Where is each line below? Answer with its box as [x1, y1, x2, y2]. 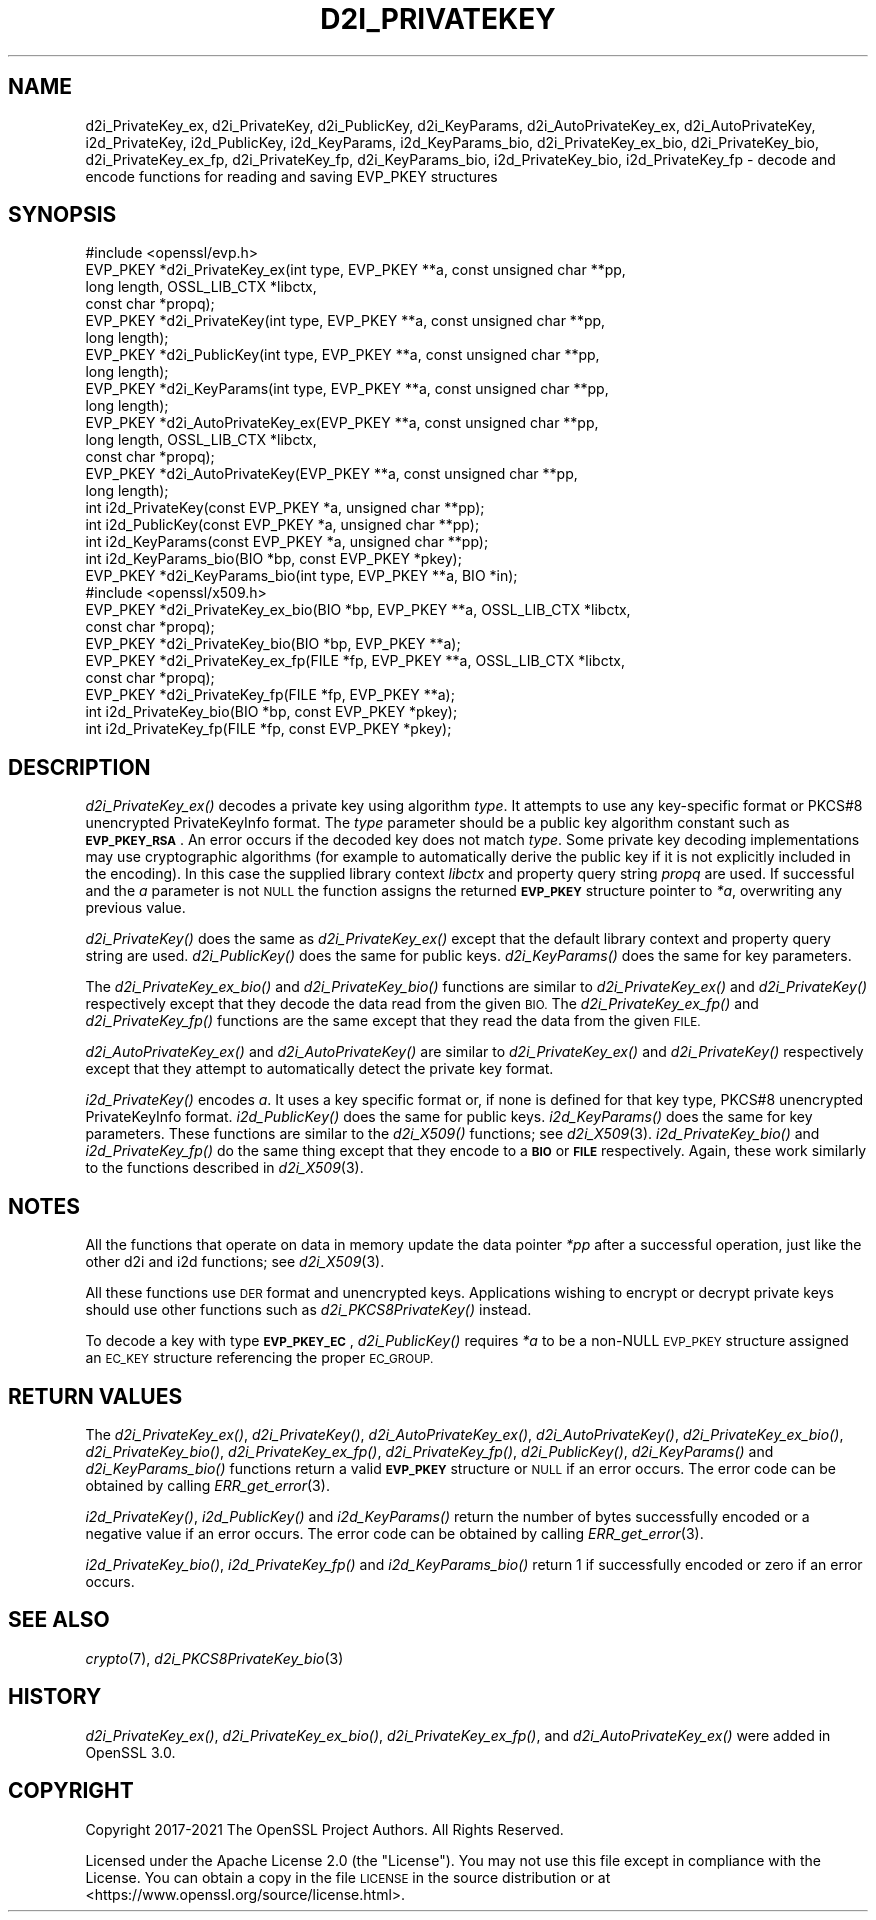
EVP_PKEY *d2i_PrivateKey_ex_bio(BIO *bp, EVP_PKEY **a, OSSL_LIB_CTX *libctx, [85, 601, 631, 619]
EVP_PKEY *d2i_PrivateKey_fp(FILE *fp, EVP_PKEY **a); [85, 686, 455, 704]
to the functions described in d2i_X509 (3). [85, 1159, 364, 1177]
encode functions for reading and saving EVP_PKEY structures [85, 167, 498, 185]
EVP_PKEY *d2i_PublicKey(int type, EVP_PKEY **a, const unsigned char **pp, [85, 346, 600, 364]
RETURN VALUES [8, 1383, 183, 1409]
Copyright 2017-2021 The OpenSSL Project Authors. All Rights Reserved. [85, 1820, 564, 1838]
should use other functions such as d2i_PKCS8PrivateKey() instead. [85, 1301, 532, 1319]
